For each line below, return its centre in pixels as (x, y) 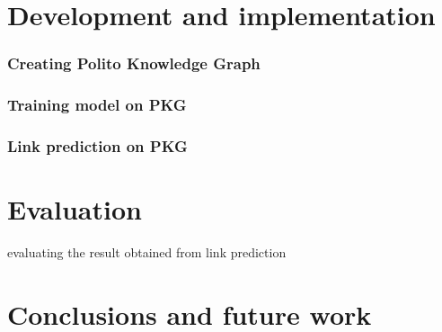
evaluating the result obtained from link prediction (147, 252)
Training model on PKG (97, 105)
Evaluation (75, 209)
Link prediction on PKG (97, 145)
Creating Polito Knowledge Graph (134, 63)
